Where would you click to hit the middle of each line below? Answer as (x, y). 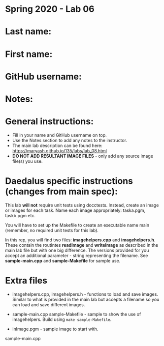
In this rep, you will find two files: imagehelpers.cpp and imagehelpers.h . (80, 240)
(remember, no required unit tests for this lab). (52, 230)
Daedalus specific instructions (69, 181)
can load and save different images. (49, 304)
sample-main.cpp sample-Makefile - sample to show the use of (77, 314)
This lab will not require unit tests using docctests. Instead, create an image (82, 205)
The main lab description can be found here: (57, 145)
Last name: (28, 32)
